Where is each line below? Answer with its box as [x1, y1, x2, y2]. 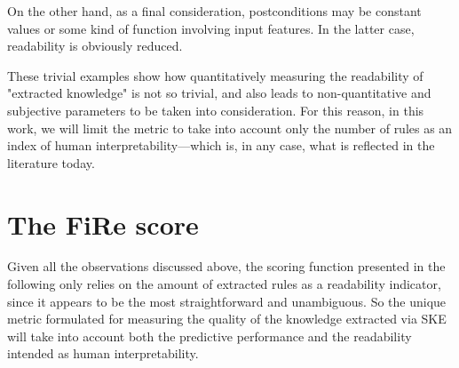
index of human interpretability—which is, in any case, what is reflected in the [7, 136, 435, 155]
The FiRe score [7, 205, 199, 242]
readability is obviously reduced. [7, 36, 183, 55]
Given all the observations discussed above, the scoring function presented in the [7, 257, 446, 276]
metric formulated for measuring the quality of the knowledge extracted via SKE [7, 309, 447, 328]
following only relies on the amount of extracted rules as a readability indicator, [7, 275, 441, 293]
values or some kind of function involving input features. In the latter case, [7, 19, 415, 37]
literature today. [7, 153, 95, 172]
